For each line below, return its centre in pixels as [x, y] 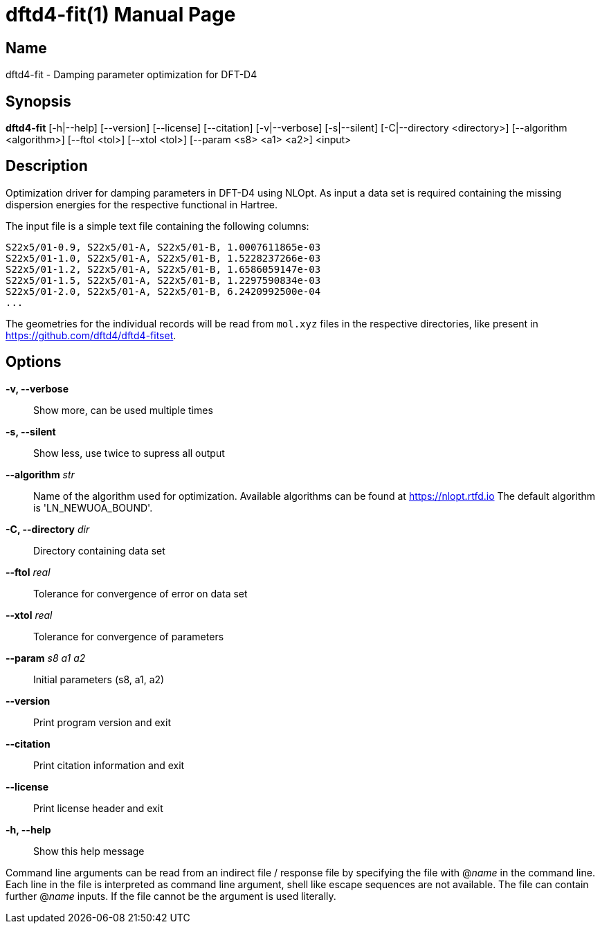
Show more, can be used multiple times [123, 410]
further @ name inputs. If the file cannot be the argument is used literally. [171, 896]
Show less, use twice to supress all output [129, 453]
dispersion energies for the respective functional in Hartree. [142, 204]
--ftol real [28, 572]
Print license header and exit [98, 808]
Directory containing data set [99, 550]
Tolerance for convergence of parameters [129, 636]
